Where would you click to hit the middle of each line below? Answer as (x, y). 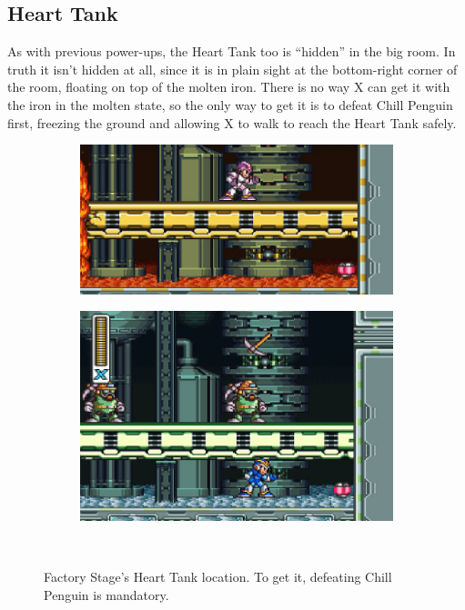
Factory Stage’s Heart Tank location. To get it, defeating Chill (218, 577)
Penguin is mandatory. (106, 595)
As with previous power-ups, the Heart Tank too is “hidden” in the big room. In (232, 51)
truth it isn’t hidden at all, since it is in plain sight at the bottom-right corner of (232, 69)
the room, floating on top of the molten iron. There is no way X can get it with (229, 87)
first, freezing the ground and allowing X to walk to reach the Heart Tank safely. (232, 122)
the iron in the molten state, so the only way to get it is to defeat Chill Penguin (230, 104)
